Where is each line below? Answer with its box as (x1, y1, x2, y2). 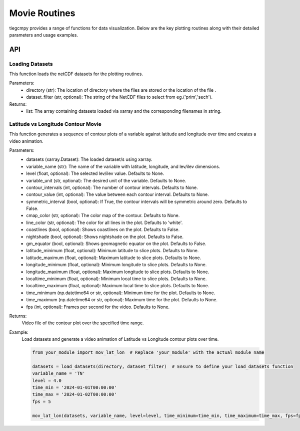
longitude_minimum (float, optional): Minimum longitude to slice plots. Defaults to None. (26, 262, 207, 268)
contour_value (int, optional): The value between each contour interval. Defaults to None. (26, 191, 209, 197)
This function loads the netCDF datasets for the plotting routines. (9, 71, 143, 77)
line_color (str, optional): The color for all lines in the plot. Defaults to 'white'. (26, 220, 183, 226)
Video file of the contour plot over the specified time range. (21, 320, 144, 326)
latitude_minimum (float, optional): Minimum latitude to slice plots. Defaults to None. (26, 248, 199, 254)
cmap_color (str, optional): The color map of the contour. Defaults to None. (26, 212, 180, 219)
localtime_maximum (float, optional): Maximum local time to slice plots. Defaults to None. (26, 283, 209, 289)
